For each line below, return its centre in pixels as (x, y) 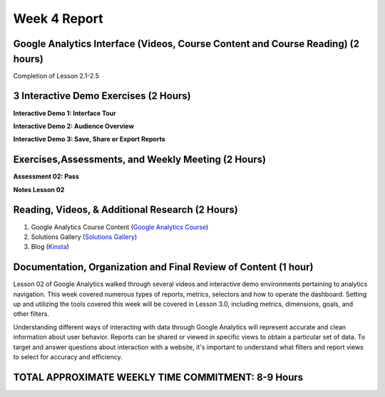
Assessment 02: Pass (46, 176)
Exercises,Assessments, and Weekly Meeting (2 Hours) (140, 160)
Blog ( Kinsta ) (50, 247)
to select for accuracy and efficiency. (68, 356)
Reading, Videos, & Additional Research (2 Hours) (125, 210)
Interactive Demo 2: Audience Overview (74, 126)
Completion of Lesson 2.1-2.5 (56, 75)
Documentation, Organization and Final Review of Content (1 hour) (163, 267)
